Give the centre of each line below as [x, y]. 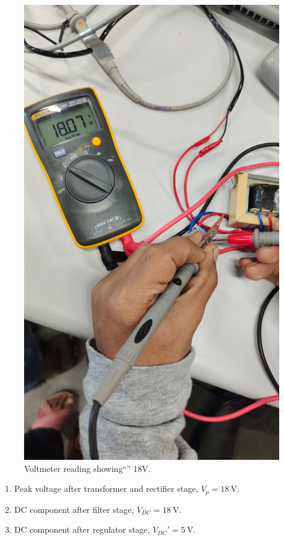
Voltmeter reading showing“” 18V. [88, 468]
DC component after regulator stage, [82, 529]
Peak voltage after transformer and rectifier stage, [106, 488]
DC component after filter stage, [74, 509]
